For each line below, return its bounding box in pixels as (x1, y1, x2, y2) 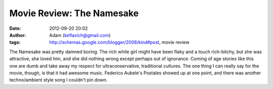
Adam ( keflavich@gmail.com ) (49, 32, 111, 38)
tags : (9, 39, 21, 46)
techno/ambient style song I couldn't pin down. (9, 77, 108, 83)
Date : (9, 25, 21, 31)
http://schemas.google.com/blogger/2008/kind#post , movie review (49, 39, 190, 46)
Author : (9, 32, 26, 38)
